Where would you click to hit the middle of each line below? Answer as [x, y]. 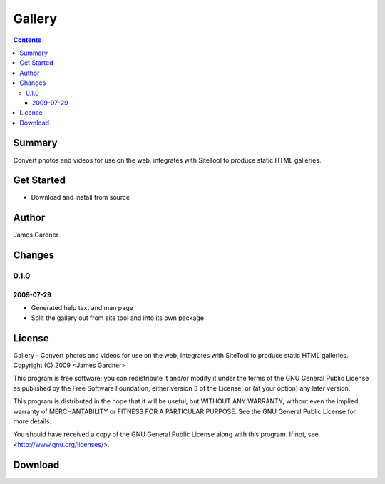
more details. [32, 421]
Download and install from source [81, 197]
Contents [27, 40]
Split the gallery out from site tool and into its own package [118, 318]
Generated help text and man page [82, 308]
